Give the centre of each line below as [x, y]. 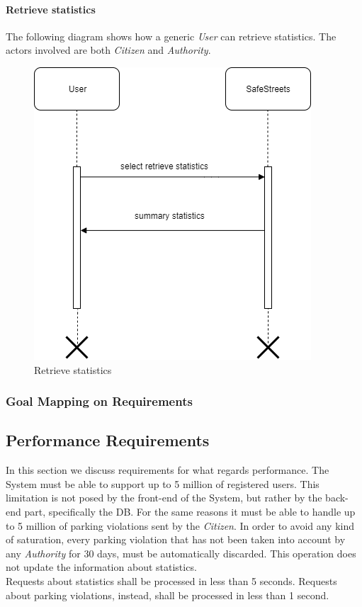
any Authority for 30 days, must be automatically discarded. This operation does [181, 553]
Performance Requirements [108, 440]
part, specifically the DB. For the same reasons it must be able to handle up [190, 511]
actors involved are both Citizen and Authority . [108, 50]
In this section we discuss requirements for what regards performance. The [168, 470]
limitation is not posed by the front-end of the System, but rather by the [164, 498]
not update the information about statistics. [101, 567]
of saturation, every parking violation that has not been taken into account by [176, 539]
